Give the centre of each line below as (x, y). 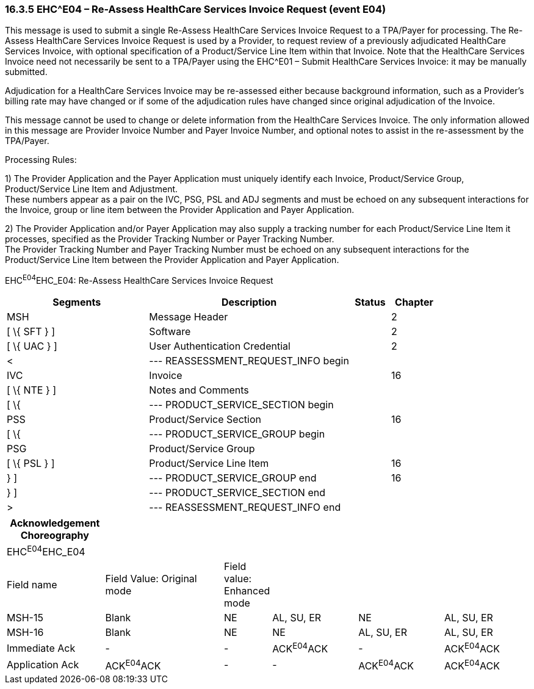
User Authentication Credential (220, 346)
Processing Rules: (41, 160)
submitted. (26, 72)
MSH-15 (25, 618)
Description (249, 302)
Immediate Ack (41, 648)
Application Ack (43, 665)
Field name (32, 585)
